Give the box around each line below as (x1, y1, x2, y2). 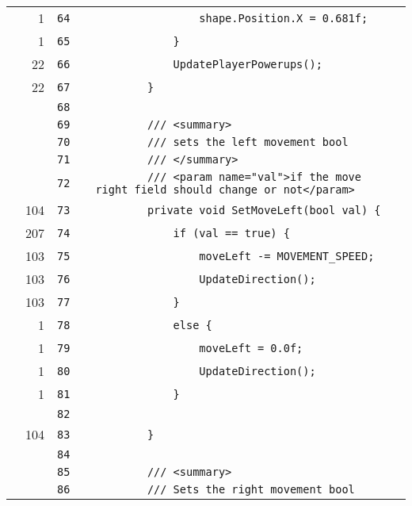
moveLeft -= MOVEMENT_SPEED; (199, 249, 375, 263)
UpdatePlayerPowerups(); (173, 57, 322, 71)
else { (173, 318, 212, 332)
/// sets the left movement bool (147, 136, 349, 148)
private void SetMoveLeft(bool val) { (147, 203, 381, 217)
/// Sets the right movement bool (147, 483, 355, 496)
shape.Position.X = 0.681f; (199, 11, 368, 25)
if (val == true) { (173, 226, 290, 240)
